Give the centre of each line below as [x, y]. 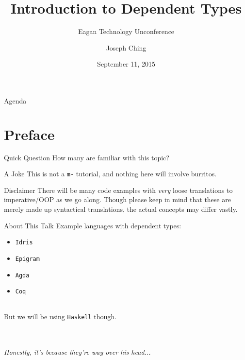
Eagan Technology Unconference [126, 31]
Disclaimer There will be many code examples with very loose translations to [118, 190]
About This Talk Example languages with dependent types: [93, 225]
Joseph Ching [126, 47]
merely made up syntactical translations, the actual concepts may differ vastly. [121, 209]
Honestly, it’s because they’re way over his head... [77, 352]
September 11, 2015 [126, 64]
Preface [29, 134]
